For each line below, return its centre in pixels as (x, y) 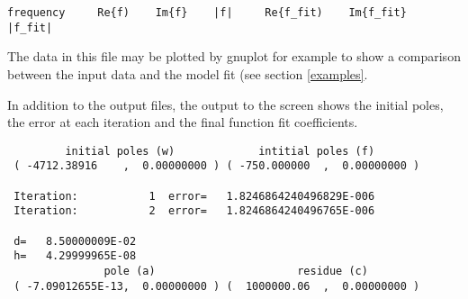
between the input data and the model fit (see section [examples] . (188, 73)
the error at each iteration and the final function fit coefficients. (183, 122)
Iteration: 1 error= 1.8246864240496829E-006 (194, 196)
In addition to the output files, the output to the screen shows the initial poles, (225, 104)
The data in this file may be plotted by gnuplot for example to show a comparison (234, 56)
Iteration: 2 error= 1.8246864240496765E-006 (194, 211)
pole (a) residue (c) (236, 271)
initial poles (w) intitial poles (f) (220, 151)
